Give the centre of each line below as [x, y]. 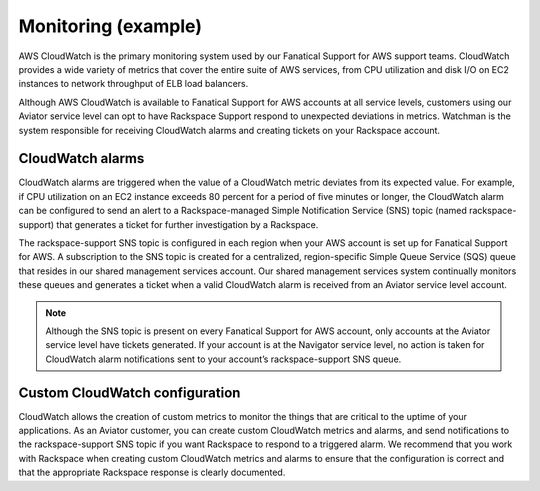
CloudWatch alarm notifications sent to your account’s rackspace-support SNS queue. [223, 359]
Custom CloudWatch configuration [129, 392]
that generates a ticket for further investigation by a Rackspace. [187, 224]
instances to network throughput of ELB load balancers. [133, 84]
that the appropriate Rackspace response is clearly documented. [152, 472]
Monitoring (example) [110, 26]
